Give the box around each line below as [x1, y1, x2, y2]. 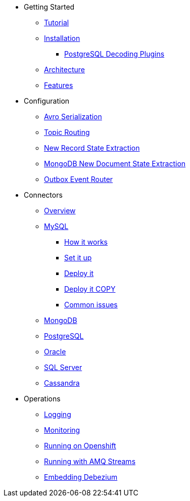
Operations [24, 394, 61, 403]
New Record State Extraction [44, 144, 140, 152]
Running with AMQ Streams [44, 457, 136, 466]
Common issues [64, 300, 118, 309]
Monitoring [44, 426, 80, 434]
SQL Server [44, 363, 82, 372]
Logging [44, 410, 71, 419]
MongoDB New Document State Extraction [44, 159, 186, 168]
